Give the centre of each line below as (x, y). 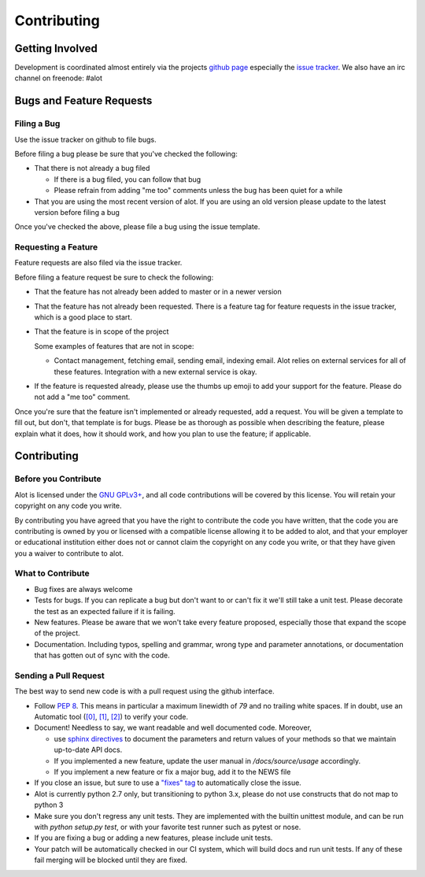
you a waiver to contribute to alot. (69, 553)
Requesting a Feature (56, 247)
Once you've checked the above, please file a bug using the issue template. (137, 227)
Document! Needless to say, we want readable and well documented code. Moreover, (173, 727)
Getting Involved (56, 48)
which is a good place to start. (83, 317)
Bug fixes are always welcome (83, 589)
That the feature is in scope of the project (102, 331)
